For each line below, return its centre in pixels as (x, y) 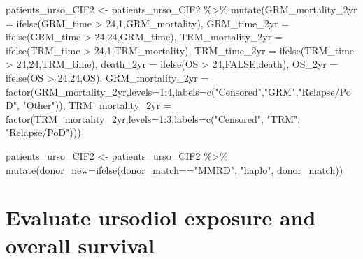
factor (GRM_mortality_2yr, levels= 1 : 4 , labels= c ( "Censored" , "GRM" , (152, 91)
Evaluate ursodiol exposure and (161, 217)
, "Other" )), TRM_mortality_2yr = (94, 105)
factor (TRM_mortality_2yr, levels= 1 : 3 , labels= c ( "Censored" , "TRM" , (153, 118)
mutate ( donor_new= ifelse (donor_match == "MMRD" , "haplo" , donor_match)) (175, 169)
